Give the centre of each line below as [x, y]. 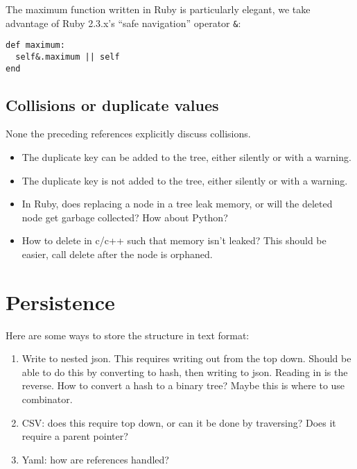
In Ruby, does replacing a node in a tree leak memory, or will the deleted [177, 204]
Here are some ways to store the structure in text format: [128, 335]
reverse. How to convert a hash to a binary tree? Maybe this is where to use [183, 385]
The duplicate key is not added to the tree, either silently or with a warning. [185, 180]
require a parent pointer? [75, 436]
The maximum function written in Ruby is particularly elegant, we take [158, 9]
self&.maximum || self [68, 57]
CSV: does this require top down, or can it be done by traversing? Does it [179, 422]
